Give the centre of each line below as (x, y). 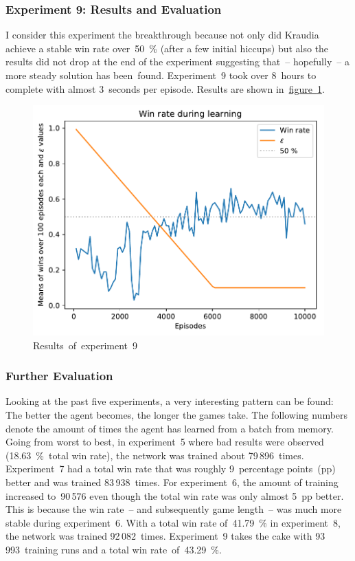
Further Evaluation (59, 376)
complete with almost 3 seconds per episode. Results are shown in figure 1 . (165, 88)
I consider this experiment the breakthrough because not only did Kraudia (162, 35)
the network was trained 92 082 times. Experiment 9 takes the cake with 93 (165, 536)
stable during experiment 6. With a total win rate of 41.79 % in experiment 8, (173, 522)
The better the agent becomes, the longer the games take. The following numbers (177, 415)
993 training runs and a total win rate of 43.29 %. (114, 549)
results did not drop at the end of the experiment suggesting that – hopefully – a (177, 62)
